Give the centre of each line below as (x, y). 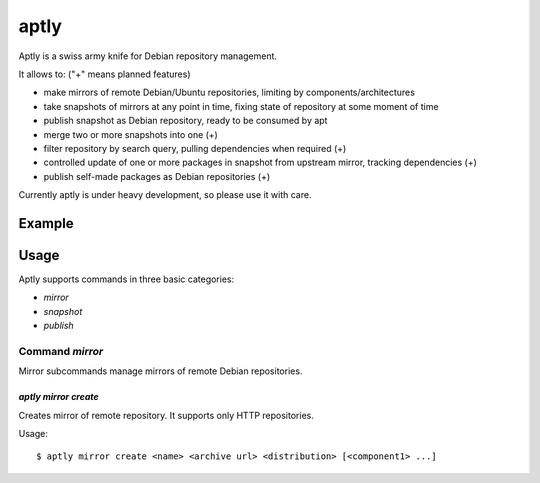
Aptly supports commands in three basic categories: (126, 279)
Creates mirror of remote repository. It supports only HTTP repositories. (166, 415)
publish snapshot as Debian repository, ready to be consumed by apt (185, 121)
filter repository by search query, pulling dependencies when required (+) (195, 148)
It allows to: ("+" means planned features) (104, 74)
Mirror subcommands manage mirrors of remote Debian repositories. (160, 371)
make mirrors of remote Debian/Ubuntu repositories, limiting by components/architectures (229, 92)
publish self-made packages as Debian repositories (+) (156, 176)
